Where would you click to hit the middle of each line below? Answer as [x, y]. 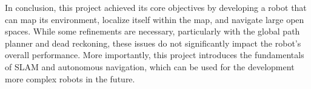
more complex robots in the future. [70, 78]
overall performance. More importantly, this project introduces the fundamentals [155, 55]
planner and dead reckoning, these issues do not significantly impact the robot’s [153, 43]
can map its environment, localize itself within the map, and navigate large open [155, 19]
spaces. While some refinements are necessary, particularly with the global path [152, 31]
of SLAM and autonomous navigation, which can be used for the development [150, 66]
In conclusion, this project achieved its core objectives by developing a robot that [156, 7]
